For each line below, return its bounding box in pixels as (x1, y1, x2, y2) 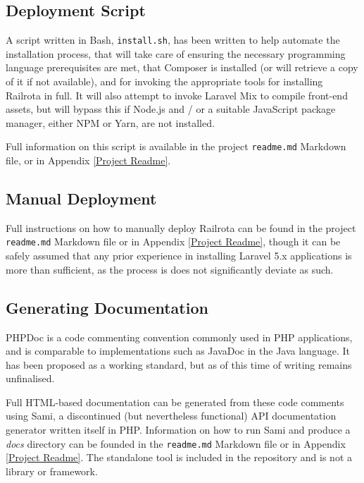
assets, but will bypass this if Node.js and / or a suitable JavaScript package (6, 102, 336, 116)
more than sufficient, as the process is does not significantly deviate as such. (6, 262, 334, 276)
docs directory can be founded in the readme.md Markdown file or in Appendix (6, 436, 346, 451)
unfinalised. (6, 371, 55, 386)
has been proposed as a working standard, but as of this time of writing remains (6, 357, 352, 372)
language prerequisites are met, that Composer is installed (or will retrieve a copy (6, 60, 358, 75)
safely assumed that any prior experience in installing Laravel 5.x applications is (6, 248, 352, 263)
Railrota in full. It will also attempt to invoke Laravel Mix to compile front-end (6, 87, 348, 102)
